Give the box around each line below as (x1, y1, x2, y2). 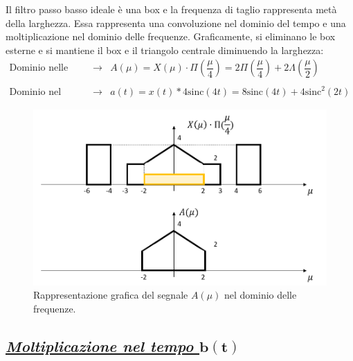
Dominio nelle (9, 63, 69, 73)
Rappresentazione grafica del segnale (33, 288, 188, 302)
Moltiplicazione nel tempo (6, 335, 194, 356)
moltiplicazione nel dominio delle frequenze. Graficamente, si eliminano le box (6, 29, 336, 44)
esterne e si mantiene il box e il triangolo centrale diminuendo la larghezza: (6, 42, 324, 57)
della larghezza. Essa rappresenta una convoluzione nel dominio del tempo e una (6, 15, 346, 30)
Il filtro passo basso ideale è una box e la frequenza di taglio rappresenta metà (6, 2, 337, 16)
